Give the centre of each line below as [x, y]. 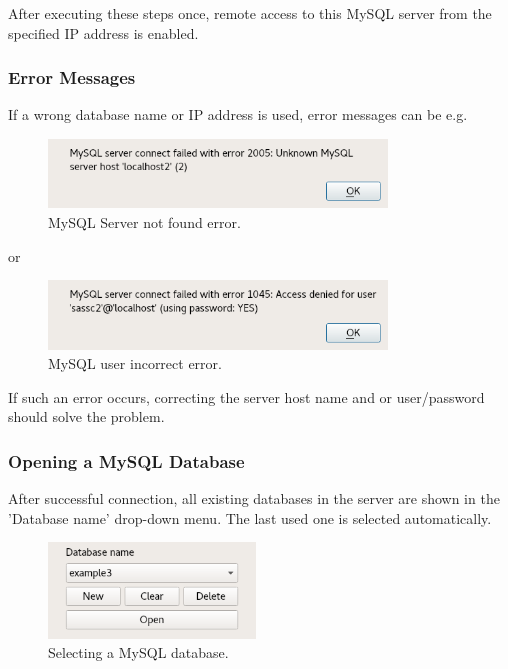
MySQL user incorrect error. [135, 363]
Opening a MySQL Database [126, 460]
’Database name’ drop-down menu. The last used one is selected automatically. [250, 517]
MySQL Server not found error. [144, 221]
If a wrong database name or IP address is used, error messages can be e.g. [238, 114]
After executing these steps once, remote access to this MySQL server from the [250, 13]
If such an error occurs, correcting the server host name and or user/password [246, 396]
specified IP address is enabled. [103, 32]
